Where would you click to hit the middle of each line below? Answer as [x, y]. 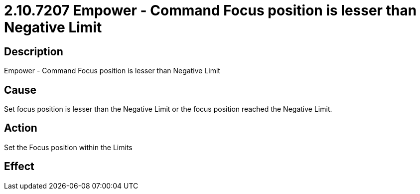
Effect [19, 167]
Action [21, 128]
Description [34, 51]
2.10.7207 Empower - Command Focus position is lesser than [210, 10]
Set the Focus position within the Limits [68, 147]
